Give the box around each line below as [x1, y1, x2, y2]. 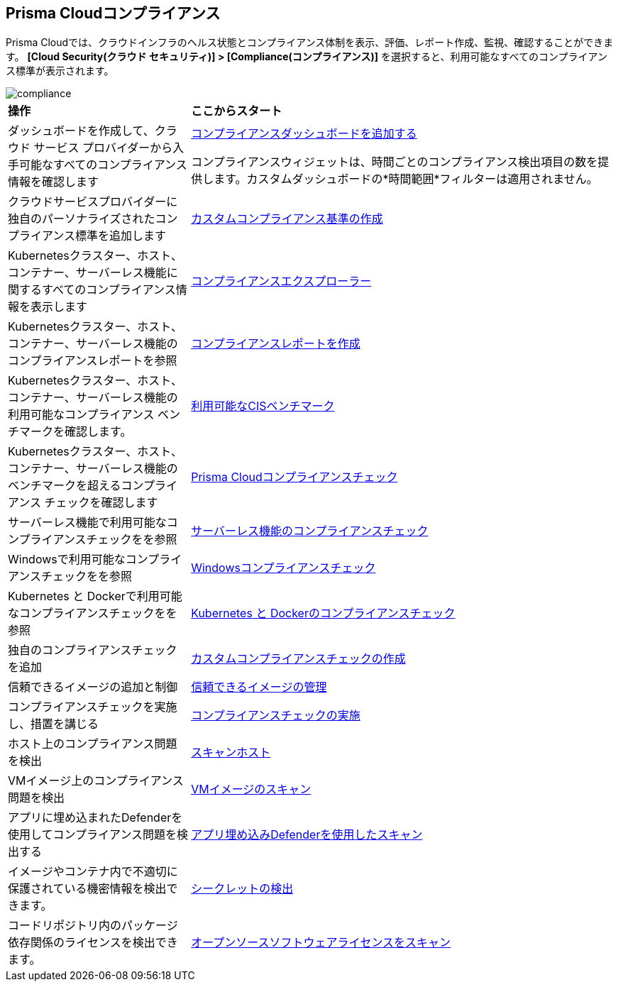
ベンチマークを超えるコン [8, 478, 144, 493]
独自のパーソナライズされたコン [8, 211, 178, 226]
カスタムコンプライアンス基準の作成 [191, 211, 383, 226]
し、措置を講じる [8, 717, 99, 732]
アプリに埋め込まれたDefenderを [8, 810, 183, 825]
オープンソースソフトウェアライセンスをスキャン [191, 935, 451, 950]
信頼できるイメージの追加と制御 [8, 680, 178, 695]
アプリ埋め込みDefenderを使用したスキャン [191, 827, 423, 842]
